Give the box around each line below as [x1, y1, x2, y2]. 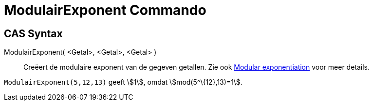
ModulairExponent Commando [4, 2, 206, 18]
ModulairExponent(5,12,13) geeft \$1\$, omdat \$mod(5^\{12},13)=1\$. [4, 78, 242, 87]
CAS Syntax [4, 27, 63, 40]
